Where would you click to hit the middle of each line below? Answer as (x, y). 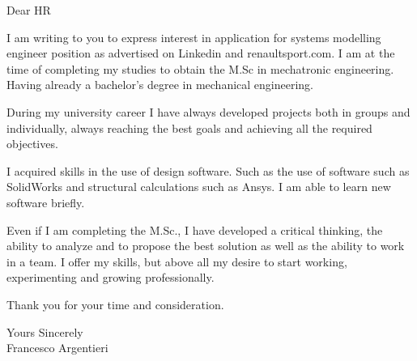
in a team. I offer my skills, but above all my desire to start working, (177, 261)
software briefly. (46, 202)
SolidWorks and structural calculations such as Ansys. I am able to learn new (199, 187)
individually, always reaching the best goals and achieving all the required (189, 127)
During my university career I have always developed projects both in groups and (208, 111)
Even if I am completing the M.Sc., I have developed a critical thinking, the (195, 229)
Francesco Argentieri (57, 348)
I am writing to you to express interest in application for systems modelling (194, 37)
